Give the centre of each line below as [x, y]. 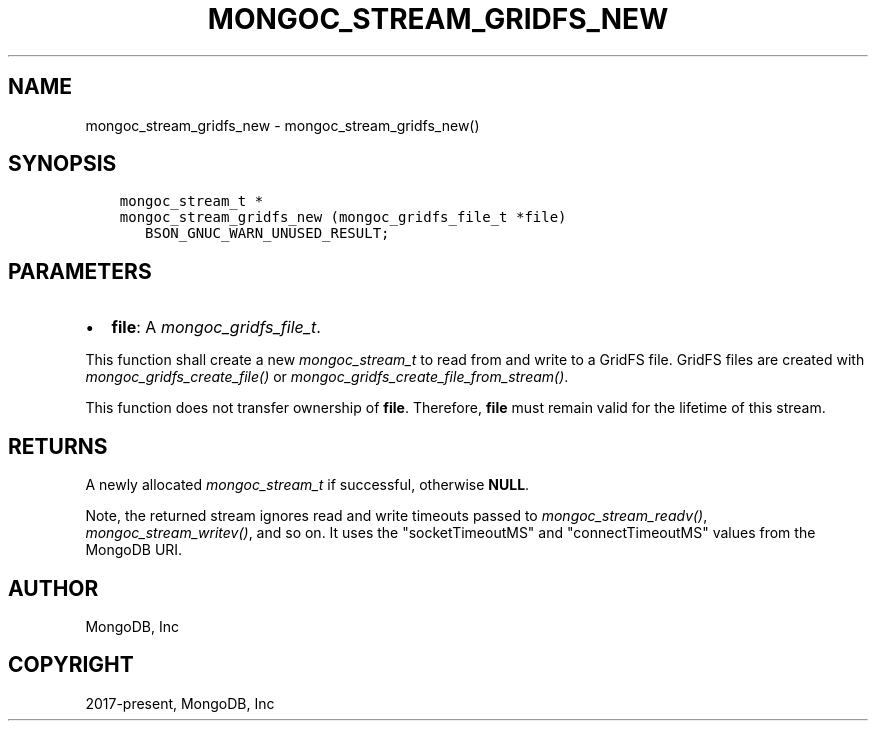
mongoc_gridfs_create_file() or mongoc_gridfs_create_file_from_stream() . [327, 377]
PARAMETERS [80, 271]
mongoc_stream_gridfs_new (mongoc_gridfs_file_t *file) [343, 217]
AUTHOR [53, 588]
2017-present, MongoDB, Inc [180, 703]
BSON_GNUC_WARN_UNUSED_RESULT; [267, 233]
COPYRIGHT [71, 665]
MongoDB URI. [134, 550]
